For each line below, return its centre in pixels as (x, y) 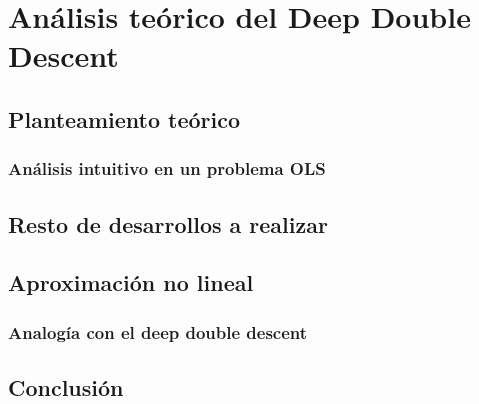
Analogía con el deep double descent (158, 331)
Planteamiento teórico (124, 118)
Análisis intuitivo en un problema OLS (167, 168)
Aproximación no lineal (131, 282)
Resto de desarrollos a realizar (168, 223)
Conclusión (66, 386)
